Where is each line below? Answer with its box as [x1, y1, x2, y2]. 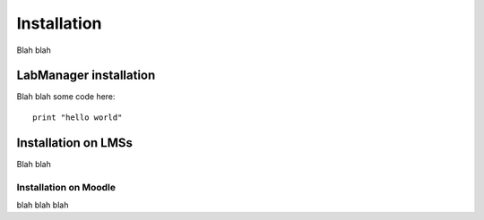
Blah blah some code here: [16, 91, 116, 102]
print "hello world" [32, 112, 123, 123]
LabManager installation [16, 68, 156, 83]
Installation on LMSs [16, 135, 134, 150]
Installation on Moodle [16, 181, 117, 193]
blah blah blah [16, 199, 69, 210]
